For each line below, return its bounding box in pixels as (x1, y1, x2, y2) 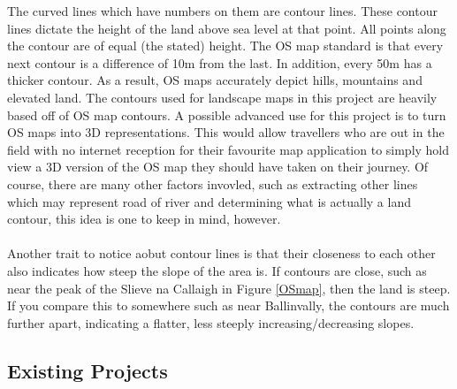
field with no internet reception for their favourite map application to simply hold (7, 140, 450, 158)
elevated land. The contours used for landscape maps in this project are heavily (7, 88, 438, 106)
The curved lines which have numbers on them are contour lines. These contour (7, 2, 438, 19)
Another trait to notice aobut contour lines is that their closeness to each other (7, 244, 436, 263)
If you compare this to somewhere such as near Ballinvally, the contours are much (7, 296, 450, 315)
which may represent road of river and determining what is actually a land (7, 192, 411, 210)
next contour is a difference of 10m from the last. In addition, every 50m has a (7, 53, 432, 72)
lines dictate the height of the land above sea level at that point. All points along (7, 19, 446, 37)
